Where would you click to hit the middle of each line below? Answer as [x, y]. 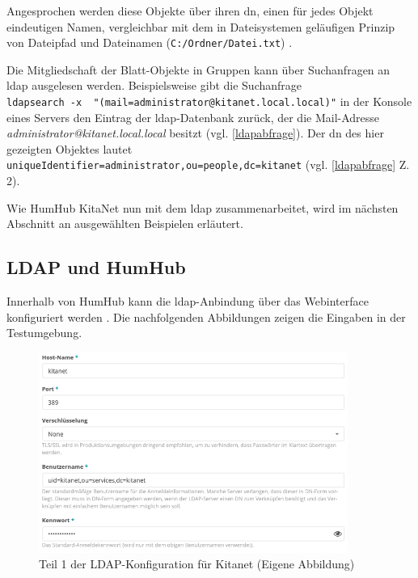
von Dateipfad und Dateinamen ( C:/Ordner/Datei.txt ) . [150, 42]
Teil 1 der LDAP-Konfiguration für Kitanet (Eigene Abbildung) [197, 564]
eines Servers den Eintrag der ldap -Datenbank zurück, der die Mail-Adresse [193, 117]
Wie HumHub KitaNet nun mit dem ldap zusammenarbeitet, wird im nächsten [203, 207]
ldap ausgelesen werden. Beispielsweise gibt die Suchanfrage [154, 85]
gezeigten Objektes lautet [70, 148]
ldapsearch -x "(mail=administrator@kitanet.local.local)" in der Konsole [209, 101]
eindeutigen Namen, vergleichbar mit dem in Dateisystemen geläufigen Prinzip [201, 26]
